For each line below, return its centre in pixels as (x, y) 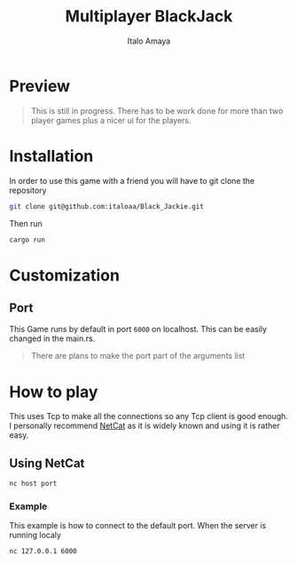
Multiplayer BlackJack (149, 16)
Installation (51, 156)
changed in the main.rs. (52, 338)
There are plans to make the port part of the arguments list (138, 356)
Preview (40, 86)
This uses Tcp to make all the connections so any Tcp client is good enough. (148, 416)
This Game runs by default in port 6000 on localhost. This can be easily (138, 329)
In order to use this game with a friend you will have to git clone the (132, 180)
